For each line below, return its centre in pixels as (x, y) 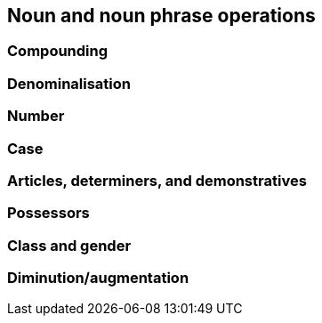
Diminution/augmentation (98, 278)
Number (36, 116)
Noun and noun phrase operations (161, 16)
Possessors (48, 213)
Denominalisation (69, 83)
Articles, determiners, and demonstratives (157, 180)
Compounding (58, 51)
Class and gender (69, 245)
